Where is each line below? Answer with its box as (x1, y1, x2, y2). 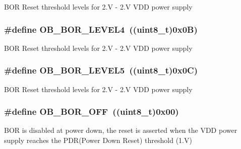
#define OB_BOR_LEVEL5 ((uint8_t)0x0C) (4, 64, 198, 77)
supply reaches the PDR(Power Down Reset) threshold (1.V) (4, 135, 192, 145)
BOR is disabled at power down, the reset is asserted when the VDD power (4, 125, 237, 135)
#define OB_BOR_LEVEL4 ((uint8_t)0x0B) (4, 23, 198, 35)
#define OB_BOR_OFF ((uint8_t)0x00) (4, 105, 179, 118)
